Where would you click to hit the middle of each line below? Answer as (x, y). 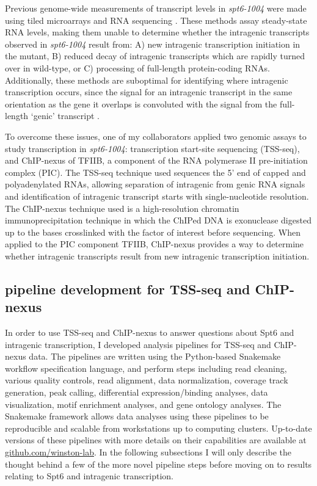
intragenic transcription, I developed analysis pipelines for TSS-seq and (138, 344)
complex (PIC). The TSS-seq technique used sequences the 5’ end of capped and (155, 172)
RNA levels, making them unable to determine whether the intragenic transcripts (157, 32)
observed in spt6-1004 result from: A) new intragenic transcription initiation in (153, 44)
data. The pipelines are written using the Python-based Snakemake (155, 356)
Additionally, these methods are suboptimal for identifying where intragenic (147, 80)
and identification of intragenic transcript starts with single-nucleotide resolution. (157, 196)
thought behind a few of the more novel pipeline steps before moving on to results (158, 464)
